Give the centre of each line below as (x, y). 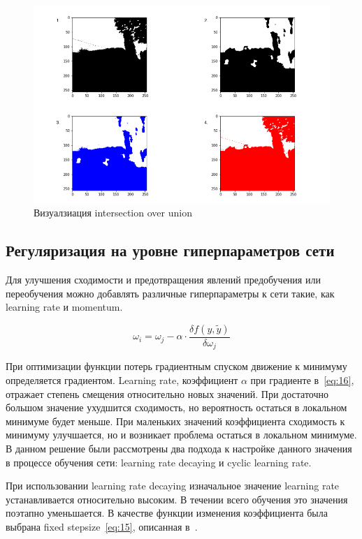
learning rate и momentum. (64, 307)
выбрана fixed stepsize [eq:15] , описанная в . (102, 527)
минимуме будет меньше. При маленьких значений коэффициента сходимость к (175, 421)
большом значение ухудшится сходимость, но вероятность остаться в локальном (176, 407)
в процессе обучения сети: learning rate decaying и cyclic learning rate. (159, 462)
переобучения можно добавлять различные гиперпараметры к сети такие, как (170, 293)
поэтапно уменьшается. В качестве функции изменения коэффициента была (167, 513)
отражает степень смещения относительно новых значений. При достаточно (167, 393)
